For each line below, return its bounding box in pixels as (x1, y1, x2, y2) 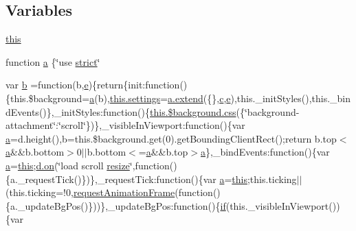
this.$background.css (150, 104, 236, 119)
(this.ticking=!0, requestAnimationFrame (5, 185, 175, 199)
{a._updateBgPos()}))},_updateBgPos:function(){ (5, 198, 221, 212)
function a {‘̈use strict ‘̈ (5, 54, 100, 69)
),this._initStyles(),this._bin (230, 90, 351, 105)
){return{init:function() (88, 77, 188, 92)
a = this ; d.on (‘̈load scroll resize (5, 158, 130, 172)
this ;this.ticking (232, 171, 297, 186)
